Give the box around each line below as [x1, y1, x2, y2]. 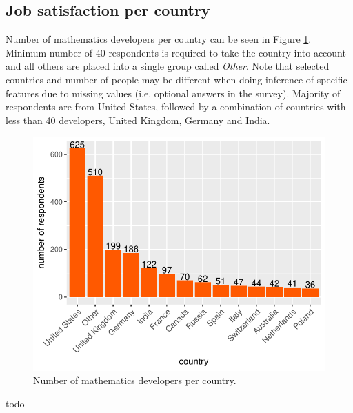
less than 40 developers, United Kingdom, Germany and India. [6, 112, 270, 127]
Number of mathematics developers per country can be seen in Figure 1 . [6, 32, 312, 46]
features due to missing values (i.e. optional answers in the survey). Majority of [6, 85, 341, 100]
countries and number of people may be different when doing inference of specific [6, 72, 347, 86]
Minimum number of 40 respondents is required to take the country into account [6, 45, 346, 59]
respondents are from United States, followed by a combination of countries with [6, 99, 346, 114]
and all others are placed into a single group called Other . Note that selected [6, 59, 330, 73]
